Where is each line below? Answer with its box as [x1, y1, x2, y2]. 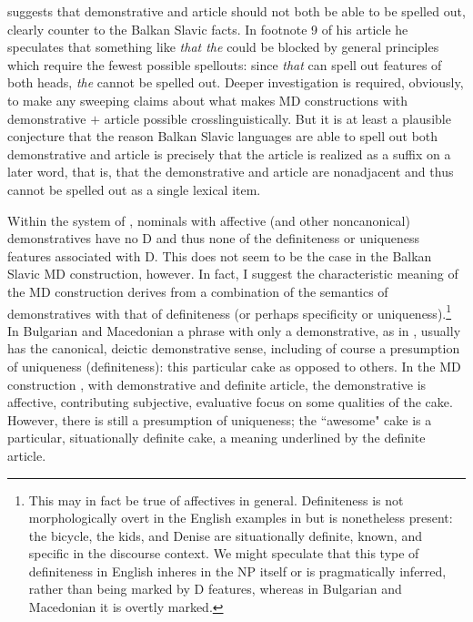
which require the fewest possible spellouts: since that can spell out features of [7, 55, 442, 74]
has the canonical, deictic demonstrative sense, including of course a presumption [7, 339, 460, 358]
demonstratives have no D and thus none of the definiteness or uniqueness [7, 229, 420, 248]
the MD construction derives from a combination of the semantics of [7, 281, 388, 301]
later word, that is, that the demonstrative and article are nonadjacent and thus [7, 162, 454, 181]
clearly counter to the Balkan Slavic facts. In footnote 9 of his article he [7, 19, 408, 38]
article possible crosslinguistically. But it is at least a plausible [104, 108, 451, 127]
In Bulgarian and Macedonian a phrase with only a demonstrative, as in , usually [7, 321, 461, 340]
